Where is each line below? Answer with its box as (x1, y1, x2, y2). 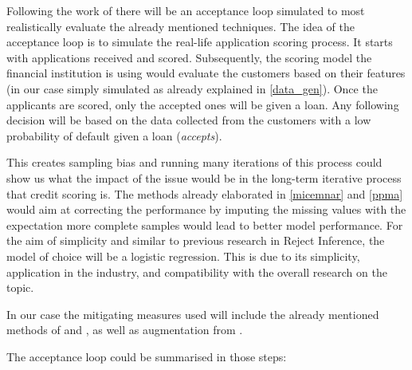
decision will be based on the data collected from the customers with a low (6, 112, 371, 128)
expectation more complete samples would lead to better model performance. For (6, 216, 403, 233)
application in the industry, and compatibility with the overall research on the (6, 263, 387, 280)
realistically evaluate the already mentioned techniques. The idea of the (6, 18, 355, 34)
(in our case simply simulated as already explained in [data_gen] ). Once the (6, 80, 378, 96)
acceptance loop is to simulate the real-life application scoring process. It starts (6, 33, 393, 50)
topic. (6, 279, 34, 296)
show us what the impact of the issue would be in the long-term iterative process (6, 169, 402, 186)
